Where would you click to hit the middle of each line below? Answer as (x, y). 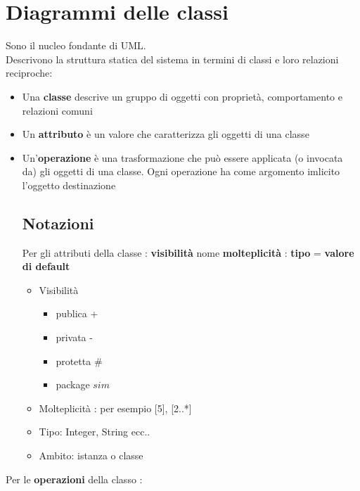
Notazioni (58, 223)
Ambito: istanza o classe (91, 455)
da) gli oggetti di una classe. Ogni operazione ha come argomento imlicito (181, 171)
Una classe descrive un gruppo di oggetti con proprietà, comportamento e (182, 96)
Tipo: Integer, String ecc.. (95, 432)
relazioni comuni (57, 110)
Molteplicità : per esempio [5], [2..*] (115, 408)
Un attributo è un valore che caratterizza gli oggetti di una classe (166, 134)
